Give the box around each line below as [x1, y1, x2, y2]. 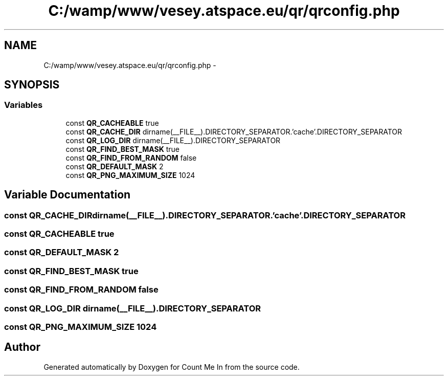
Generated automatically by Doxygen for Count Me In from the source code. [43, 362, 300, 371]
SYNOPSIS [4, 78, 60, 92]
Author [4, 341, 40, 354]
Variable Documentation [4, 188, 131, 202]
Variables [4, 100, 43, 110]
